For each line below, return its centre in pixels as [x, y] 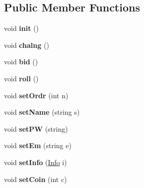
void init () [22, 28]
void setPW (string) [36, 128]
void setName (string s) [42, 112]
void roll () [21, 78]
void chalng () [27, 45]
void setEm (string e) [38, 145]
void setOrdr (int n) [36, 95]
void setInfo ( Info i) [36, 162]
